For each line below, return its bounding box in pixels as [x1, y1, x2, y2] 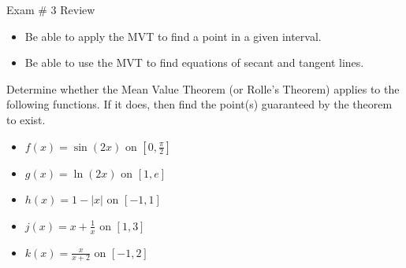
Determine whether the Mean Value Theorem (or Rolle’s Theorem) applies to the [6, 80, 400, 97]
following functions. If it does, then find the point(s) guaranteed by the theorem [6, 96, 393, 112]
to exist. [6, 111, 46, 127]
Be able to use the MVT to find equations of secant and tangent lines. [24, 54, 364, 71]
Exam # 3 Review [6, 2, 95, 17]
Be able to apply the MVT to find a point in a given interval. [24, 28, 322, 44]
